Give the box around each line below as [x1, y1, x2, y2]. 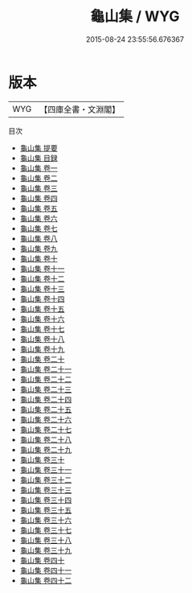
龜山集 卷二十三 [19, 384, 72, 394]
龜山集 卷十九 [19, 344, 65, 354]
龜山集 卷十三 [19, 283, 65, 294]
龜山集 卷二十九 [19, 444, 72, 455]
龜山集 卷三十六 [19, 515, 72, 525]
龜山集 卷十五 [19, 303, 65, 314]
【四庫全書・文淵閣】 [39, 104, 121, 115]
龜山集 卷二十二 [19, 374, 72, 384]
